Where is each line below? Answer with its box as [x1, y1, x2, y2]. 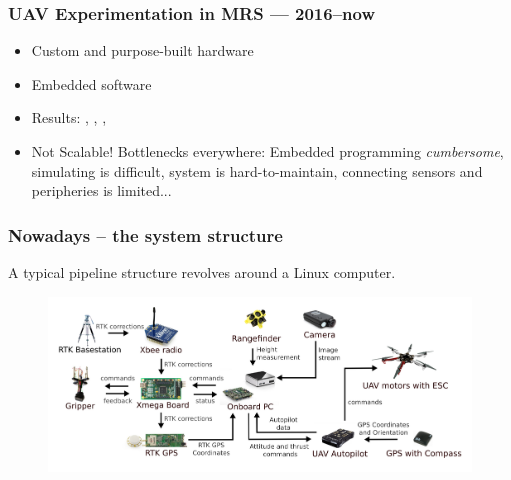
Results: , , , [31, 107, 107, 128]
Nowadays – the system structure [8, 222, 283, 247]
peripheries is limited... [31, 180, 172, 201]
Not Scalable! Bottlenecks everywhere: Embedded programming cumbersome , [31, 141, 504, 161]
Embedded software [31, 73, 152, 94]
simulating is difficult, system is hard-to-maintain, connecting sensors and [31, 160, 483, 181]
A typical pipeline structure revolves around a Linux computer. [8, 262, 396, 282]
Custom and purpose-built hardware [31, 40, 254, 61]
